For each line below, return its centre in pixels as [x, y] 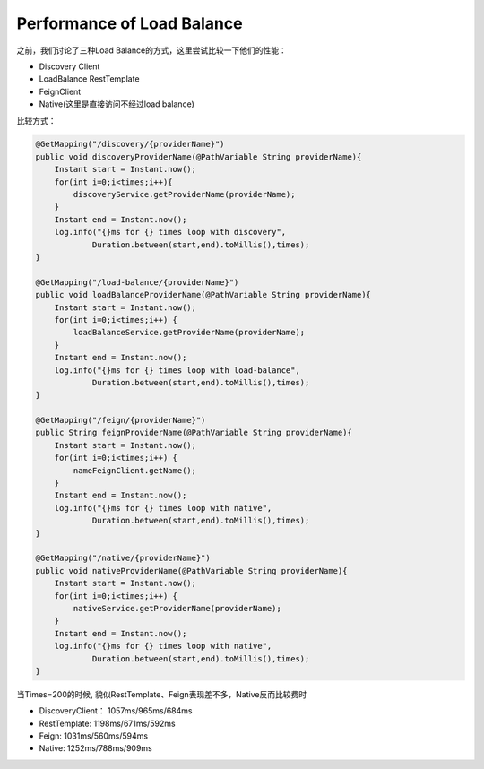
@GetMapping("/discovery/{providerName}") [130, 144]
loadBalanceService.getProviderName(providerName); [189, 333]
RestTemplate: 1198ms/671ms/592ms [107, 723]
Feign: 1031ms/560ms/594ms [93, 736]
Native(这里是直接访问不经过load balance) [117, 104]
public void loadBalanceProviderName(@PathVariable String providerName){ [203, 295]
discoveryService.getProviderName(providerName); [184, 194]
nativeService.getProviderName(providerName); [177, 608]
